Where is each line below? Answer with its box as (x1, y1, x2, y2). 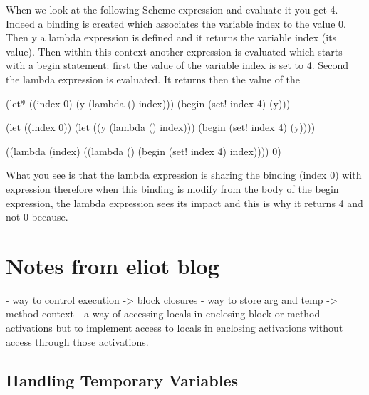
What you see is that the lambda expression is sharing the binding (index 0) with (6, 167, 362, 182)
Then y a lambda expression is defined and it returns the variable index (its (6, 30, 337, 45)
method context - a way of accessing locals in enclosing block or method (6, 306, 321, 321)
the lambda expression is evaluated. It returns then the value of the (6, 71, 301, 86)
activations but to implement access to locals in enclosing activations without (6, 320, 343, 335)
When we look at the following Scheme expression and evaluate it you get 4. (6, 2, 338, 16)
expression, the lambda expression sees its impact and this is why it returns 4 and (6, 195, 363, 210)
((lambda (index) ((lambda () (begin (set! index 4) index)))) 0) (6, 143, 281, 158)
